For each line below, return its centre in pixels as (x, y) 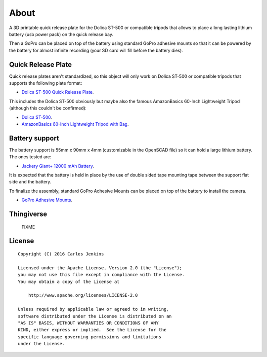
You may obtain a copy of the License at (69, 282)
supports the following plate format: (45, 83)
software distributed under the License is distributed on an (95, 316)
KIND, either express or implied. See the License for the (92, 330)
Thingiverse (28, 214)
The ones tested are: (30, 157)
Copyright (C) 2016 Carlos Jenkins (61, 254)
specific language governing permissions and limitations (90, 337)
